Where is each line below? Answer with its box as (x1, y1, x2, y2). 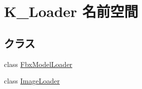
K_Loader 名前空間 (4, 1, 139, 21)
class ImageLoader (4, 75, 60, 86)
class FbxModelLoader (4, 58, 73, 69)
